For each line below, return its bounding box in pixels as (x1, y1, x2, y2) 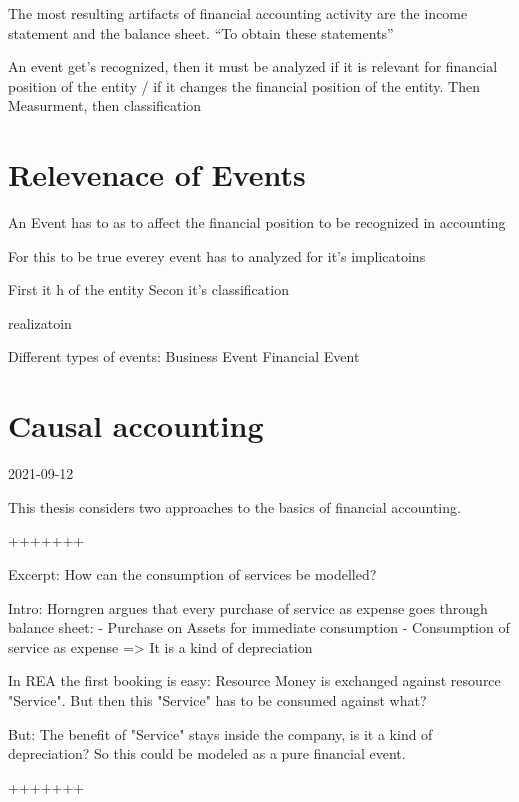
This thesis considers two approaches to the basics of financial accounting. (8, 496, 461, 517)
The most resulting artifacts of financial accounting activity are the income (8, 3, 468, 23)
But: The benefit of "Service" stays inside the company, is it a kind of (8, 723, 433, 744)
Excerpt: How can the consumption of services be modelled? (8, 563, 377, 584)
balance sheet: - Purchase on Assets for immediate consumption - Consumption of (8, 617, 510, 638)
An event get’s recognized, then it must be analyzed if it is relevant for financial (8, 56, 498, 77)
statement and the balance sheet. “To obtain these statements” (8, 22, 394, 43)
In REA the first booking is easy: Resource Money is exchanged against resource (8, 670, 501, 691)
